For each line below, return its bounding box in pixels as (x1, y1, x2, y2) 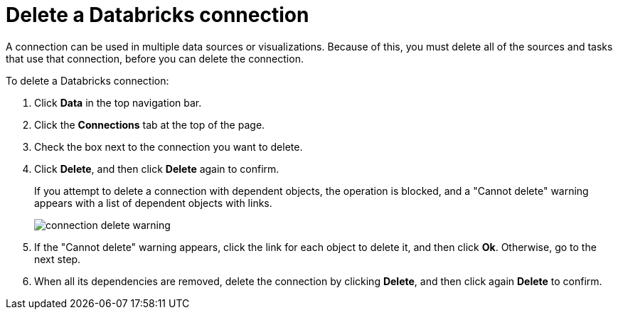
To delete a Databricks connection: (6, 74, 169, 87)
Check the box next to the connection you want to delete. (34, 140, 303, 153)
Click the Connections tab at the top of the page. (34, 118, 265, 131)
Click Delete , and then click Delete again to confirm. (34, 162, 279, 175)
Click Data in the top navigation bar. (34, 96, 202, 109)
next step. (34, 252, 81, 265)
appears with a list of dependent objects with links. (34, 196, 272, 209)
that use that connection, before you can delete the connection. (6, 52, 304, 65)
